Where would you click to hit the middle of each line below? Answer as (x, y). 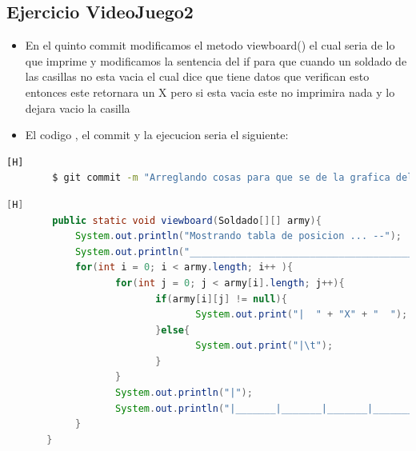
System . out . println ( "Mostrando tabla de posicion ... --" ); (238, 236)
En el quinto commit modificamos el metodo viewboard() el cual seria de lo (210, 45)
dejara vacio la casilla (78, 108)
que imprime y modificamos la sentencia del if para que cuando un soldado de (216, 60)
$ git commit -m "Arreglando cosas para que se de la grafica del (233, 178)
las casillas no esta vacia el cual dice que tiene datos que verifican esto (197, 76)
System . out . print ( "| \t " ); (264, 346)
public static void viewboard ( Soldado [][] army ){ (187, 220)
